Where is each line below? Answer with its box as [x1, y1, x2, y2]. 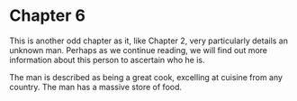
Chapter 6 [9, 5, 85, 26]
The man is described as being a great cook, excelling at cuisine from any [9, 71, 283, 82]
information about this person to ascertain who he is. [9, 54, 205, 65]
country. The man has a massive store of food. [9, 81, 183, 92]
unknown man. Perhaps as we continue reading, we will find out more [9, 44, 268, 55]
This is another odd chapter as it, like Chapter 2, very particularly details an [9, 35, 288, 46]
